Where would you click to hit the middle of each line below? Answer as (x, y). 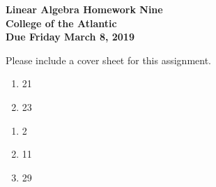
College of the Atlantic (61, 23)
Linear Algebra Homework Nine (84, 9)
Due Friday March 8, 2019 (70, 37)
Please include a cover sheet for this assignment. (109, 60)
